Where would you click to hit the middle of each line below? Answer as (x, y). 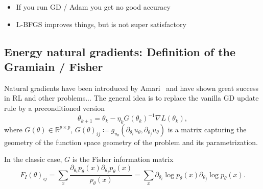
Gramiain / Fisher (54, 66)
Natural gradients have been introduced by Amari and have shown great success (131, 88)
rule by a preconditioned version (54, 108)
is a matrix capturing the (207, 129)
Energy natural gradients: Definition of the (120, 51)
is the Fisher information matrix (123, 159)
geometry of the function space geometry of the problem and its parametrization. (131, 142)
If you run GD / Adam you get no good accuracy (93, 7)
